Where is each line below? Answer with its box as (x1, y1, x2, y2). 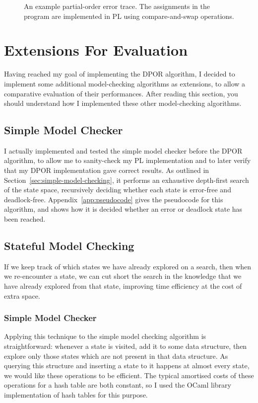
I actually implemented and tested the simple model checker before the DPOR (4, 145, 243, 156)
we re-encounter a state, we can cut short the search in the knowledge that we (4, 271, 242, 281)
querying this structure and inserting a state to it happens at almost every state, (4, 360, 250, 371)
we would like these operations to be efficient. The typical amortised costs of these (4, 370, 254, 380)
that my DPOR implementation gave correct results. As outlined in (4, 165, 209, 175)
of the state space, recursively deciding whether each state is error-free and (4, 184, 231, 195)
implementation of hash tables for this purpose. (4, 390, 148, 400)
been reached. (4, 214, 46, 224)
